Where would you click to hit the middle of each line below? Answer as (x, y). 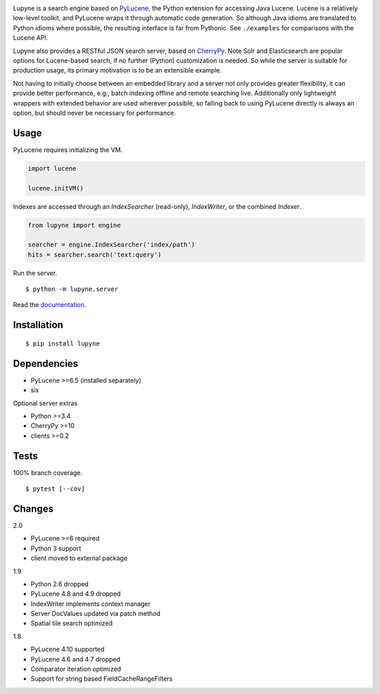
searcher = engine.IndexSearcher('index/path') (111, 245)
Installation (38, 325)
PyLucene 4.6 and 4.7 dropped (76, 659)
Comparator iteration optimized (76, 669)
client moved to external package (79, 558)
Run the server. (35, 273)
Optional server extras (45, 403)
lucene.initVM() (56, 188)
